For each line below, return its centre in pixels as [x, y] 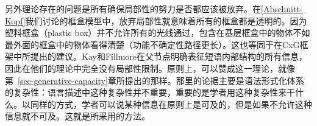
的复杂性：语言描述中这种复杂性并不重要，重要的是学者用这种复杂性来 [146, 92]
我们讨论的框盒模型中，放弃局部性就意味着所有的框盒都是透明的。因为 [166, 20]
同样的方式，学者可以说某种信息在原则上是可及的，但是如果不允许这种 [171, 104]
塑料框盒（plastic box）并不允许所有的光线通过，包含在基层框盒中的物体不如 [158, 33]
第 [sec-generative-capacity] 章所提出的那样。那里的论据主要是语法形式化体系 [155, 80]
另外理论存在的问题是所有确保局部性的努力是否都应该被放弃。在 [133, 9]
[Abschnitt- [282, 9]
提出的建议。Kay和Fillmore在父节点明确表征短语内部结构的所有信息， [169, 56]
